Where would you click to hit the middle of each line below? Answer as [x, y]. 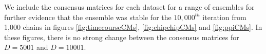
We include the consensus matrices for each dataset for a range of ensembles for [129, 7]
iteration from [224, 17]
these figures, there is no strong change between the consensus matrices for [122, 37]
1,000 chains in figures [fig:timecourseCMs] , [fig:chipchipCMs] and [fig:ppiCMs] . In [133, 27]
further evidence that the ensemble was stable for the [88, 17]
